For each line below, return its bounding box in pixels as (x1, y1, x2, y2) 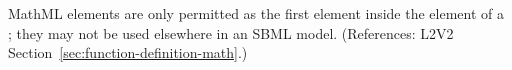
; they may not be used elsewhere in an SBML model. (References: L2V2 (8, 22, 454, 43)
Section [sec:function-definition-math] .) (8, 42, 248, 63)
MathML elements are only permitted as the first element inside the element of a (8, 3, 505, 23)
